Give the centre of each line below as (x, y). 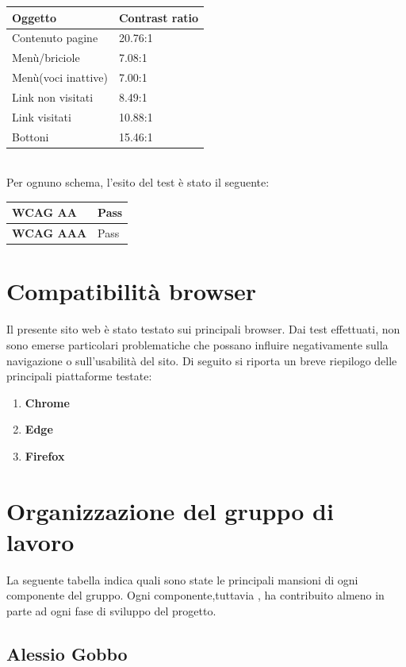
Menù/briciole (46, 58)
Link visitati (42, 116)
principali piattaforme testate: (79, 376)
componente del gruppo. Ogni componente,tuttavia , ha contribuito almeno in (195, 595)
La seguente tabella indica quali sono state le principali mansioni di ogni (182, 579)
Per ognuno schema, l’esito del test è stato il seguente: (138, 182)
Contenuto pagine (55, 38)
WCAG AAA (50, 233)
